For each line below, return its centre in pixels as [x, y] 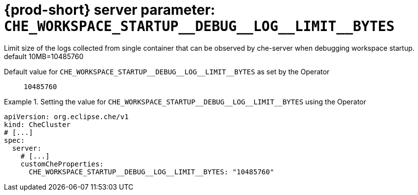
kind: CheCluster [37, 124]
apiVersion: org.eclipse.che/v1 [66, 116]
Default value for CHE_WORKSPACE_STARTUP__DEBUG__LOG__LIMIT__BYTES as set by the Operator [167, 71]
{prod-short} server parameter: [110, 10]
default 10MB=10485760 [44, 56]
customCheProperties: [62, 164]
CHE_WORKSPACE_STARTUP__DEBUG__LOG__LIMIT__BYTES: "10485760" [151, 172]
